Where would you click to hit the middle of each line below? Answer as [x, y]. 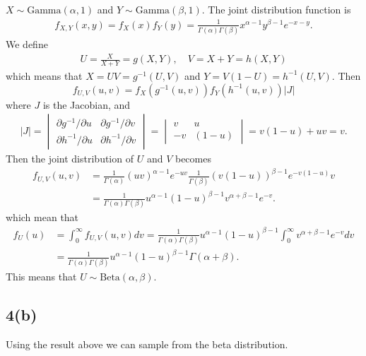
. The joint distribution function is [276, 9]
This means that [41, 276]
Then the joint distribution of [70, 159]
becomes [193, 159]
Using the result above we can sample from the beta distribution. [147, 344]
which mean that [42, 217]
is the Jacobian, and [87, 104]
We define [27, 44]
